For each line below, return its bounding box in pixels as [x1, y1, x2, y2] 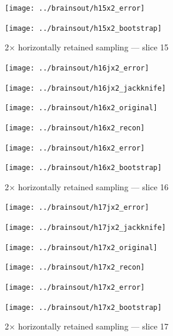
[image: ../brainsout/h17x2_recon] [5, 263, 145, 272]
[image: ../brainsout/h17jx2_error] [5, 203, 149, 212]
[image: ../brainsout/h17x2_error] [5, 283, 145, 292]
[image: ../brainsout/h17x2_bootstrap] [5, 303, 162, 312]
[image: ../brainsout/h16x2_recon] [5, 123, 145, 132]
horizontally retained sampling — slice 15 [18, 41, 169, 53]
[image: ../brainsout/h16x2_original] [5, 104, 158, 113]
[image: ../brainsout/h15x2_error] [5, 4, 145, 12]
